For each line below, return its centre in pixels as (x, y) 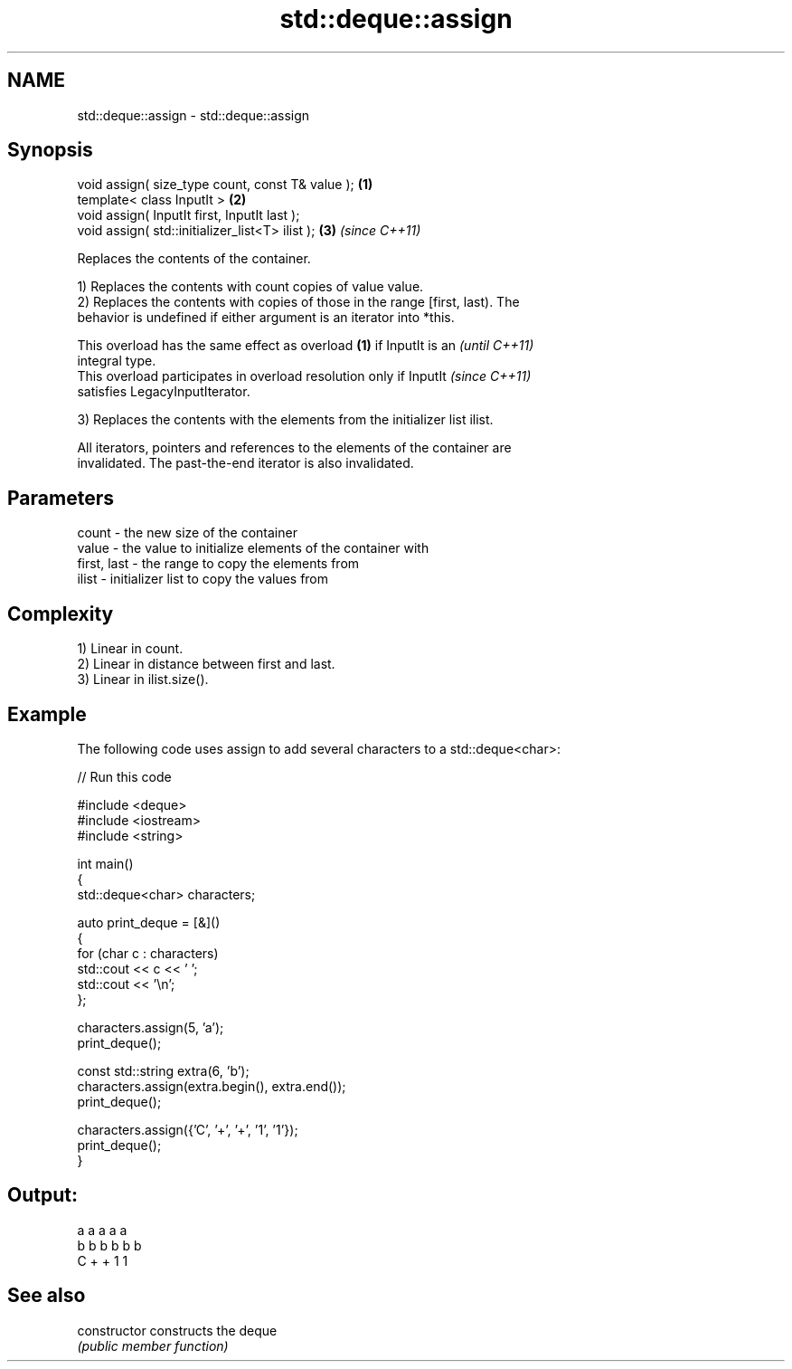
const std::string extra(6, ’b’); (163, 1070)
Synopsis (50, 150)
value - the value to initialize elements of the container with (253, 548)
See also (47, 1296)
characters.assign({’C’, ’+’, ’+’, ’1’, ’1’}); (188, 1129)
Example (47, 714)
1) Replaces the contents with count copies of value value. (250, 287)
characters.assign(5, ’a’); (151, 1027)
